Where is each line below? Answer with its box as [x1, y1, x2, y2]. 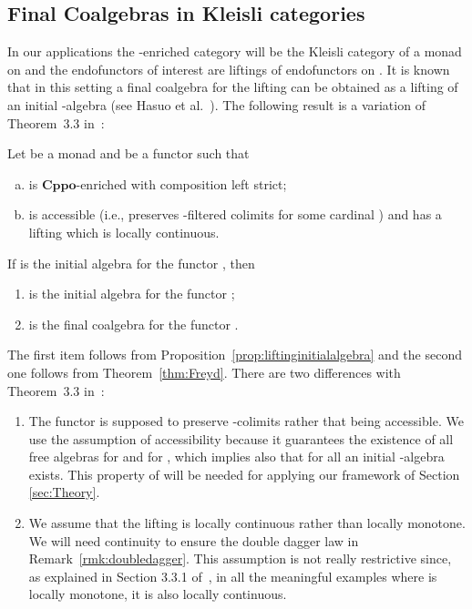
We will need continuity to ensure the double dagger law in [28, 531, 359, 550]
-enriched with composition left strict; [76, 174, 287, 193]
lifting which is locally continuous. [28, 222, 220, 241]
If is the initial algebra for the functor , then [7, 253, 255, 272]
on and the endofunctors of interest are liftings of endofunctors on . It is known [7, 59, 450, 78]
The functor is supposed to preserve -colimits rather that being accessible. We [28, 411, 464, 431]
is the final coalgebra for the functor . [28, 314, 239, 333]
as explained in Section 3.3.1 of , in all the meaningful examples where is [28, 566, 437, 585]
